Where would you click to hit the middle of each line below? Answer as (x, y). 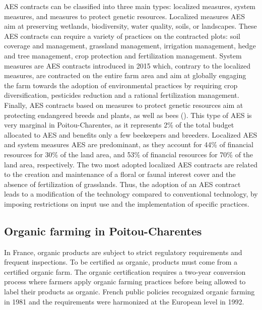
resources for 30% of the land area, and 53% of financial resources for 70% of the (129, 154)
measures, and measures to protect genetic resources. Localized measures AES (124, 16)
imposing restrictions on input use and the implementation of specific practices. (127, 203)
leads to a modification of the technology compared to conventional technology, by (131, 194)
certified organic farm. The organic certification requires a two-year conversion (125, 271)
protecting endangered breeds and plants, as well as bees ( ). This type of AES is (128, 115)
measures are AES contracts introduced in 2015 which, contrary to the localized (127, 65)
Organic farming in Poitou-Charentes (103, 231)
